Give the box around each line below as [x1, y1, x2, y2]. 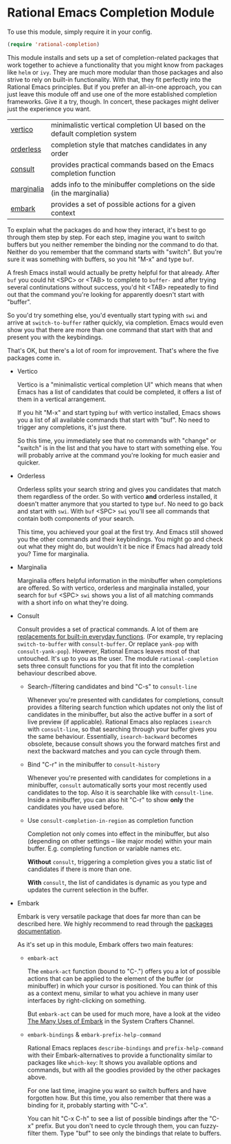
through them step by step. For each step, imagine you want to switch [7, 233, 205, 241]
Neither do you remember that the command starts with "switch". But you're [7, 247, 223, 256]
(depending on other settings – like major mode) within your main [27, 837, 212, 845]
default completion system [50, 129, 137, 139]
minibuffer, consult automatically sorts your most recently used [27, 781, 208, 789]
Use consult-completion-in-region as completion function [27, 816, 194, 824]
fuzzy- [200, 1121, 219, 1130]
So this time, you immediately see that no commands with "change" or [16, 436, 217, 445]
